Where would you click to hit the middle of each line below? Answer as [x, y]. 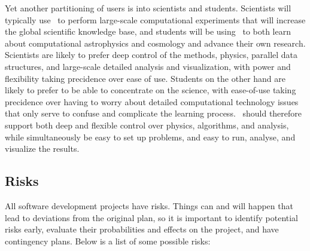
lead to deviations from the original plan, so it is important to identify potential [152, 217]
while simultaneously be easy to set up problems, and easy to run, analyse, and [150, 137]
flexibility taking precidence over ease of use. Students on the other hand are [145, 78]
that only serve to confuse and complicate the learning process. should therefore [154, 113]
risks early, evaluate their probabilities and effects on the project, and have [142, 229]
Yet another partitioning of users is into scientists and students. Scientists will [148, 8]
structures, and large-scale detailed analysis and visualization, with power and [148, 66]
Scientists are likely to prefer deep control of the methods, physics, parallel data [151, 55]
